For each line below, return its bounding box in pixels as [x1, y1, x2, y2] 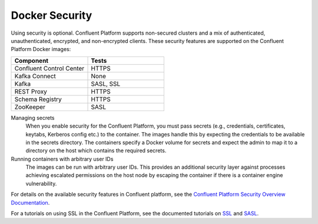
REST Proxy [14, 87, 47, 95]
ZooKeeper [14, 103, 45, 111]
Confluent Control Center [14, 64, 85, 72]
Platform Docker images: [11, 46, 71, 53]
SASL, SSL [91, 79, 121, 88]
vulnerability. [25, 180, 57, 187]
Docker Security [11, 9, 92, 22]
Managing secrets [11, 114, 55, 121]
